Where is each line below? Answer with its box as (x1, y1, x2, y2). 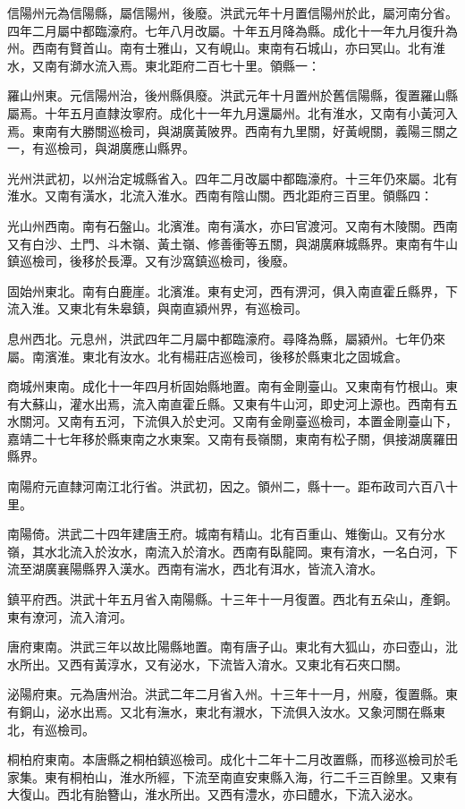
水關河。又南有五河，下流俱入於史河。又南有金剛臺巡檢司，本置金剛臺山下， (7, 412, 458, 430)
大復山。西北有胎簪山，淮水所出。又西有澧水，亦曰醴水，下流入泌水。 (7, 785, 420, 804)
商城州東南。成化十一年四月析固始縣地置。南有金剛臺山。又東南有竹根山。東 (7, 377, 458, 396)
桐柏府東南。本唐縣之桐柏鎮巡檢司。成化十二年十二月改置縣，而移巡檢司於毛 (7, 750, 458, 769)
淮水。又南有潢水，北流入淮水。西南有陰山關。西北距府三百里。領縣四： (7, 186, 433, 205)
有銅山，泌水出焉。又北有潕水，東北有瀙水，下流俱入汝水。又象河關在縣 (7, 703, 433, 720)
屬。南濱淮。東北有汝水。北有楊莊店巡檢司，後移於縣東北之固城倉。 (7, 346, 408, 365)
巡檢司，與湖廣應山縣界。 (44, 139, 195, 158)
